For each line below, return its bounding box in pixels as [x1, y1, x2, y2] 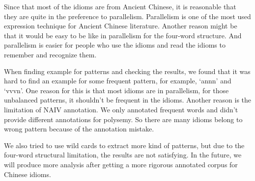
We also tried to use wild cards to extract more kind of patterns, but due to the [4, 140, 245, 150]
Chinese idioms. [4, 169, 51, 179]
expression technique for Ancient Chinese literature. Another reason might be [4, 21, 237, 31]
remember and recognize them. [4, 49, 97, 59]
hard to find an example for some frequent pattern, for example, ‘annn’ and [4, 76, 231, 86]
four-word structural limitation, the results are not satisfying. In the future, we [4, 150, 242, 160]
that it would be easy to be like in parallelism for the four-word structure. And [4, 30, 242, 40]
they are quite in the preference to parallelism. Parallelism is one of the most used [4, 11, 251, 21]
